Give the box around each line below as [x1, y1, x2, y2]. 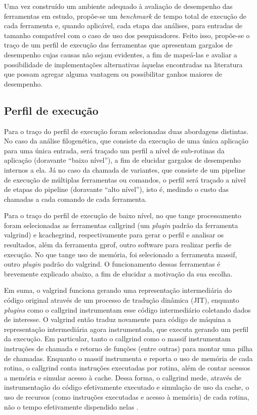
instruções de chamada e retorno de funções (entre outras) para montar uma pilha [4, 343, 253, 354]
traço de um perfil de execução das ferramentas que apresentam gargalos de [4, 40, 233, 50]
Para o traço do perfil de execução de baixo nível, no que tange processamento [4, 210, 241, 221]
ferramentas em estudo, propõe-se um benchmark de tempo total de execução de [4, 10, 247, 21]
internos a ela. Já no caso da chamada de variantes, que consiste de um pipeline [4, 164, 246, 175]
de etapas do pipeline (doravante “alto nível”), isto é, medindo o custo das [4, 184, 229, 194]
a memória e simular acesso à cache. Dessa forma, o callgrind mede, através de [4, 372, 242, 382]
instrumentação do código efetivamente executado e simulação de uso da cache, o [4, 382, 249, 392]
